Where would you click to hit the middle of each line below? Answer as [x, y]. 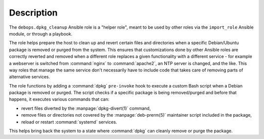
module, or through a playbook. [41, 34]
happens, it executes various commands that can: [59, 99]
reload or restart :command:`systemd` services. [69, 122]
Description [33, 13]
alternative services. [30, 77]
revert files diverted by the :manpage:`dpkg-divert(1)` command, [86, 108]
